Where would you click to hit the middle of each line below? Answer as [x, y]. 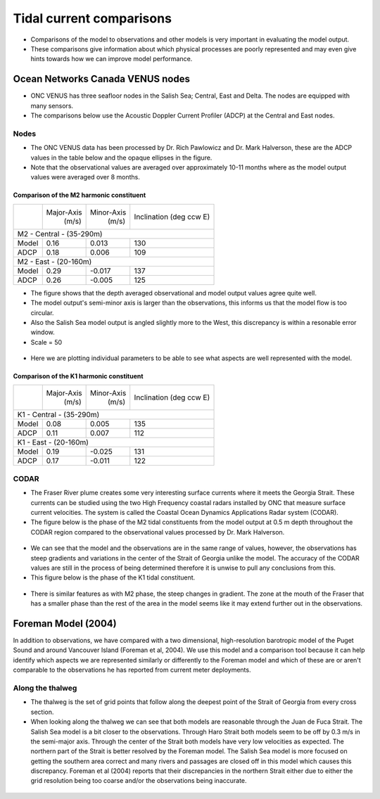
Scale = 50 [46, 342]
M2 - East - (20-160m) [55, 262]
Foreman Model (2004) [65, 624]
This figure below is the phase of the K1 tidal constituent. [113, 577]
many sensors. [52, 106]
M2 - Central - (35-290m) [60, 234]
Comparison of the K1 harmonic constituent [78, 376]
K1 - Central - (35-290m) [58, 415]
